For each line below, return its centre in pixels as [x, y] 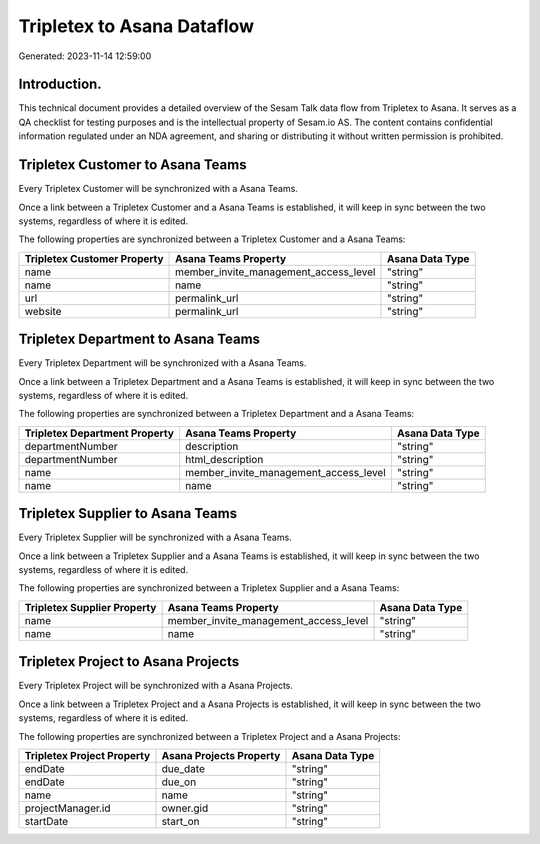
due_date [183, 768]
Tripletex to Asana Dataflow [136, 26]
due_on [179, 782]
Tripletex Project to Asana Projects [129, 661]
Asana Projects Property [221, 755]
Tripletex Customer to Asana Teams [132, 165]
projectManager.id [67, 808]
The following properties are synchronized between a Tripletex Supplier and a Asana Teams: [209, 588]
